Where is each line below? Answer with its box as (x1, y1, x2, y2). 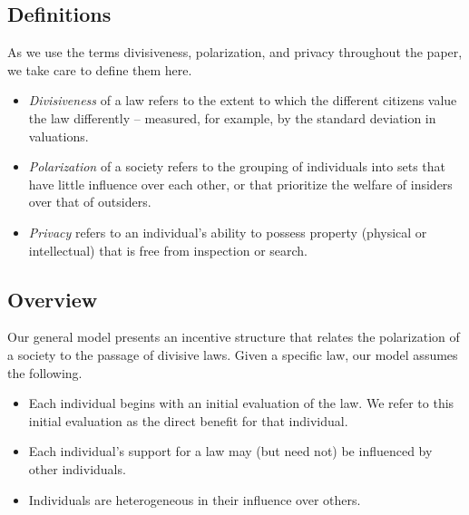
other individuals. (28, 459, 126, 478)
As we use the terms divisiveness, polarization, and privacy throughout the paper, (7, 43, 463, 62)
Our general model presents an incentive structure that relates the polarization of (7, 327, 460, 346)
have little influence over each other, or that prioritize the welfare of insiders (28, 174, 453, 193)
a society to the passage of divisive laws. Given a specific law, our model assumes (7, 345, 458, 364)
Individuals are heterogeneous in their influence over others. (28, 490, 361, 509)
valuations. (28, 126, 89, 145)
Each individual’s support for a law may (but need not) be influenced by (28, 442, 433, 461)
